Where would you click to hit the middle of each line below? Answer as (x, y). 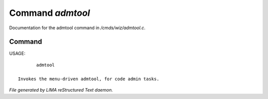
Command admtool (50, 13)
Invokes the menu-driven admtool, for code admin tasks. (89, 79)
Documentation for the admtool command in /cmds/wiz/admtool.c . (77, 28)
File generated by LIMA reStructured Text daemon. (61, 90)
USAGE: (17, 53)
